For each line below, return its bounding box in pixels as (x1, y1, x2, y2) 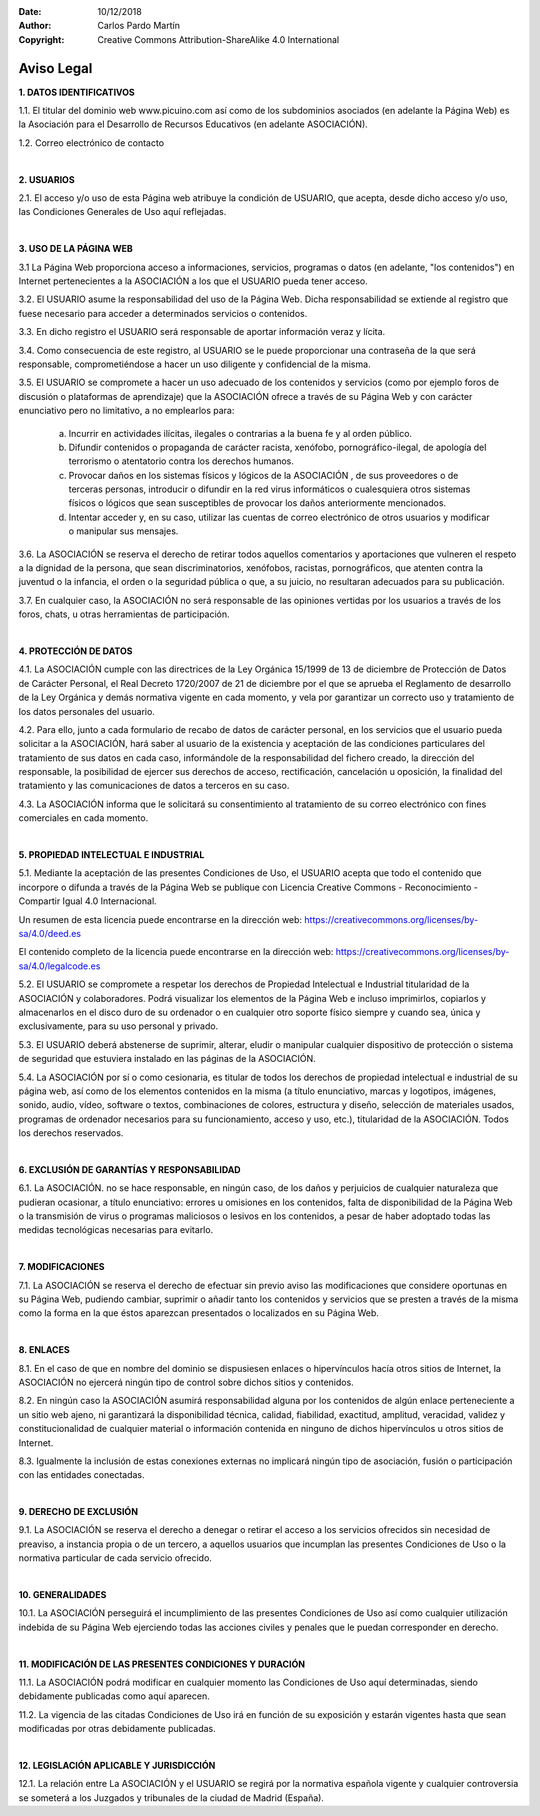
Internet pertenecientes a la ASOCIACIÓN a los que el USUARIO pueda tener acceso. (18, 275, 369, 287)
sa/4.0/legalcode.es (18, 960, 101, 972)
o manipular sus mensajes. (68, 525, 179, 537)
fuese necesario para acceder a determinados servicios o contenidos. (18, 307, 308, 319)
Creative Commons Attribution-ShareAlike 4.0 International (97, 33, 340, 45)
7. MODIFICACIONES (18, 1261, 105, 1273)
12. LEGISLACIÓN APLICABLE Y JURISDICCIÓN (18, 1759, 216, 1771)
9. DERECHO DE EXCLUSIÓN (18, 1506, 139, 1518)
